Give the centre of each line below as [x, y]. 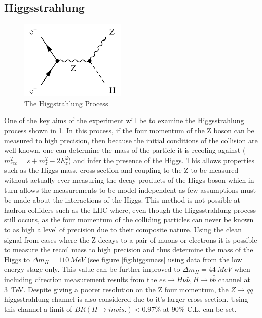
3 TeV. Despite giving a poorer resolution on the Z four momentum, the [116, 289]
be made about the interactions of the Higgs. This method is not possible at [122, 200]
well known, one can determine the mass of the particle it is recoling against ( [125, 150]
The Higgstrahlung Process [66, 103]
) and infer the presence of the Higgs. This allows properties [161, 160]
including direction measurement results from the [81, 279]
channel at [234, 279]
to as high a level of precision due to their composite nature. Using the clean [123, 230]
